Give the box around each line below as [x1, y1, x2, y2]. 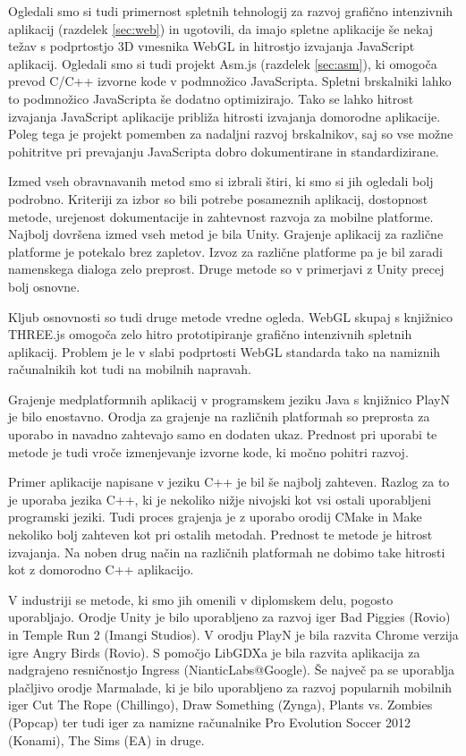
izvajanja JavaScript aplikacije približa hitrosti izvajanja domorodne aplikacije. [8, 106, 441, 125]
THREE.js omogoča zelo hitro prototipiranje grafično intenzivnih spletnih [8, 325, 412, 344]
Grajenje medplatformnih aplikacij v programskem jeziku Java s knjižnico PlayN [8, 389, 450, 408]
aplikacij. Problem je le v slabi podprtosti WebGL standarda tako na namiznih [8, 342, 441, 361]
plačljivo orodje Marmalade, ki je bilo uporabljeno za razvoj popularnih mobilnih [8, 677, 453, 696]
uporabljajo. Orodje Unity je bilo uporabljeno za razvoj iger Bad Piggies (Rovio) [8, 607, 451, 626]
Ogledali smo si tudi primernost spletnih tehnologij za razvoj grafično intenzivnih [8, 2, 453, 20]
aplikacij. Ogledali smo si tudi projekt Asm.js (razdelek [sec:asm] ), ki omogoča [8, 54, 437, 72]
